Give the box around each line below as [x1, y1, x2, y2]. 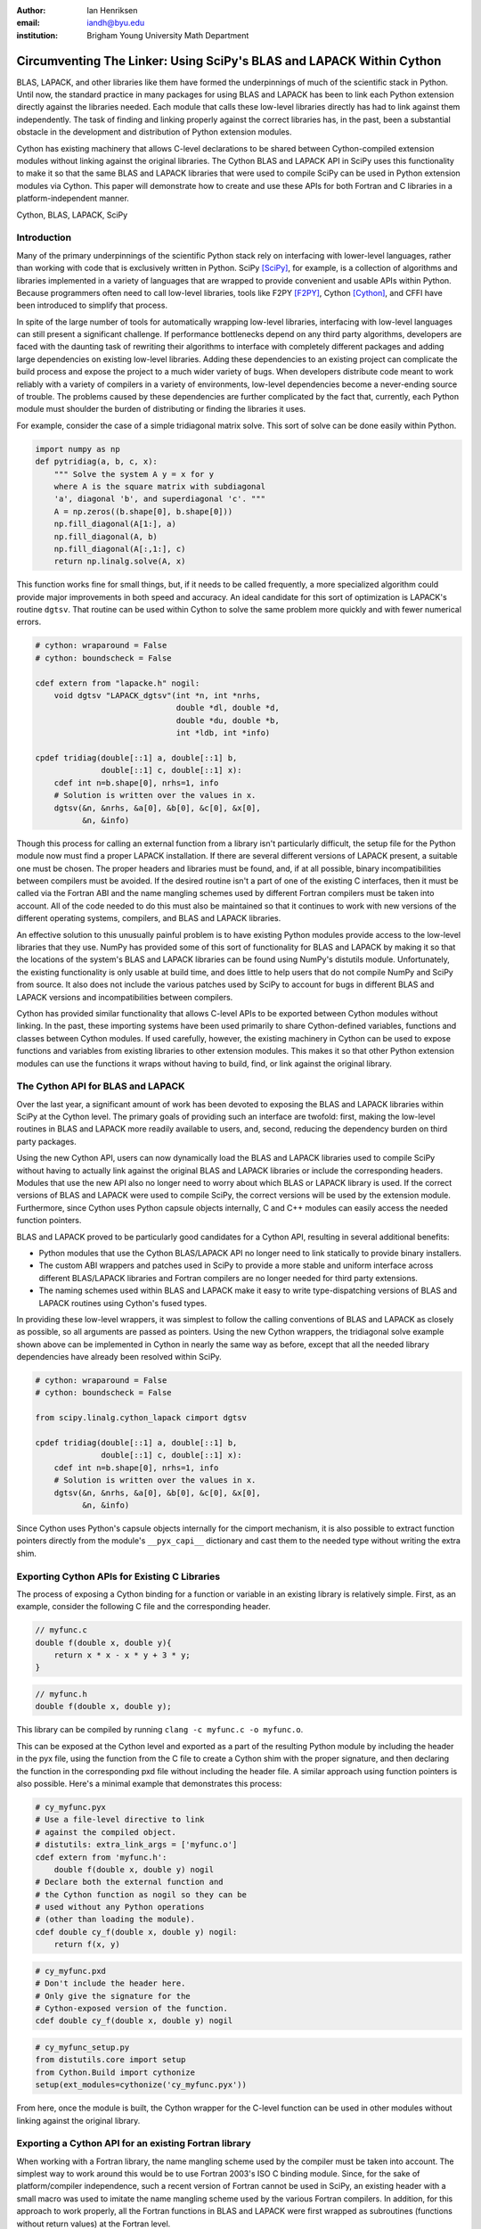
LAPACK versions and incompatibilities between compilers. [16, 991, 233, 1002]
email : [16, 18, 40, 29]
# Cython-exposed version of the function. [35, 2003, 229, 2013]
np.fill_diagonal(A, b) [53, 531, 158, 541]
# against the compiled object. [35, 1827, 177, 1837]
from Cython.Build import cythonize [35, 2067, 196, 2077]
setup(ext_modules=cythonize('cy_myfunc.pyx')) [35, 2080, 247, 2090]
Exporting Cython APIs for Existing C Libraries [16, 1570, 221, 1583]
